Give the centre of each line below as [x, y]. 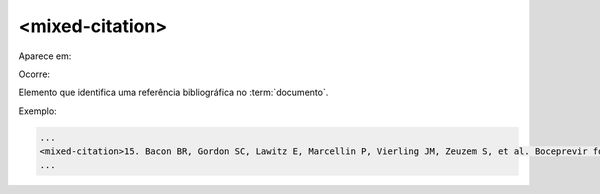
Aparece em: [45, 56]
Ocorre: [34, 74]
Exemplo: [37, 111]
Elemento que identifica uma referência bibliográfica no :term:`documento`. [173, 92]
